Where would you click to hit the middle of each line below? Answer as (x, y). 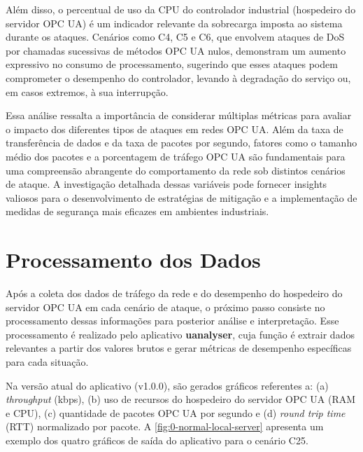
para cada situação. (47, 362)
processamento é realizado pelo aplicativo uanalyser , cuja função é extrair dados (180, 334)
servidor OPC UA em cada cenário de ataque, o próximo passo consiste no (165, 307)
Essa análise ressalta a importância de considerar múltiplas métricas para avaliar (179, 115)
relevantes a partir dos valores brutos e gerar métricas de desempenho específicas (179, 348)
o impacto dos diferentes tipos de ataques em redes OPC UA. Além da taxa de (175, 129)
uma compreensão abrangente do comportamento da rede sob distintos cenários (176, 170)
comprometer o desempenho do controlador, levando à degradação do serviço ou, (178, 77)
